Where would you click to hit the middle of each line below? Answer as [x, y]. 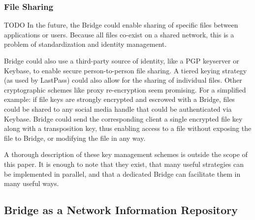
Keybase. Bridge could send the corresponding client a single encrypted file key [123, 118]
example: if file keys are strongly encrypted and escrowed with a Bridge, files [119, 99]
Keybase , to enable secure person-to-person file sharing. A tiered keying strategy [126, 70]
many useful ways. [32, 183]
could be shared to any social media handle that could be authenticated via [118, 109]
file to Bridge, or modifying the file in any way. [75, 138]
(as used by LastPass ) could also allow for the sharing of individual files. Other [123, 80]
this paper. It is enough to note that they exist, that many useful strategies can [124, 164]
